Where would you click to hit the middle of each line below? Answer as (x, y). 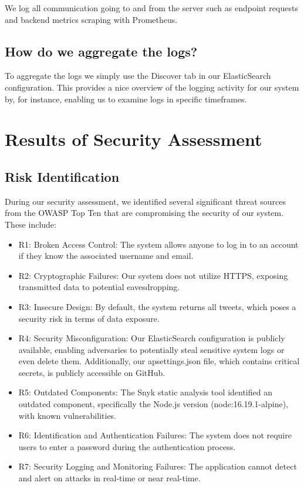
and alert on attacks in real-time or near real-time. (109, 478)
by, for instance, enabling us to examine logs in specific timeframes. (126, 99)
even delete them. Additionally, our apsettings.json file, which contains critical (159, 361)
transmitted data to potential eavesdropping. (99, 287)
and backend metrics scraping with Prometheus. (91, 19)
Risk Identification (62, 176)
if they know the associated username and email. (106, 256)
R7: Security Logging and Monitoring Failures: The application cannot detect (158, 466)
